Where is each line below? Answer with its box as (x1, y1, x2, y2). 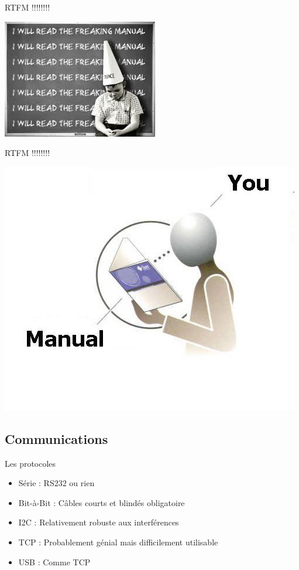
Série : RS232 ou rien (18, 477, 95, 489)
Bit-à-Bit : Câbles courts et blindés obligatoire (18, 496, 185, 508)
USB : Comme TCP (18, 555, 91, 568)
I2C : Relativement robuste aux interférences (18, 516, 179, 528)
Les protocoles (5, 457, 56, 469)
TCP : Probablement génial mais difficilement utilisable (18, 535, 218, 548)
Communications (5, 429, 108, 447)
